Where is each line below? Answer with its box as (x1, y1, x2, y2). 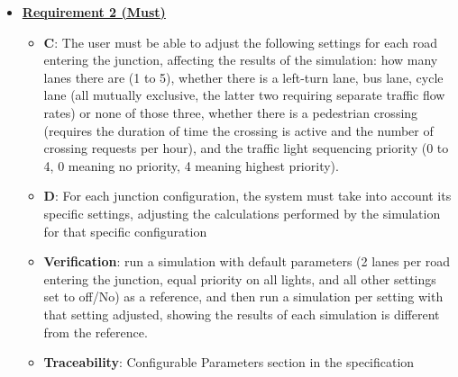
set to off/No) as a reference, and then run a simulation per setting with (43, 287, 444, 306)
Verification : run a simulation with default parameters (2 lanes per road (43, 252, 451, 271)
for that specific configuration (43, 221, 207, 240)
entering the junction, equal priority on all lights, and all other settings (43, 269, 436, 288)
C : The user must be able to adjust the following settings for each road (43, 32, 437, 51)
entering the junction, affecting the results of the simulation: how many (43, 50, 438, 69)
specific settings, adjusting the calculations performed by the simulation (43, 203, 441, 222)
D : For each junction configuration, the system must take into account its (43, 186, 452, 205)
